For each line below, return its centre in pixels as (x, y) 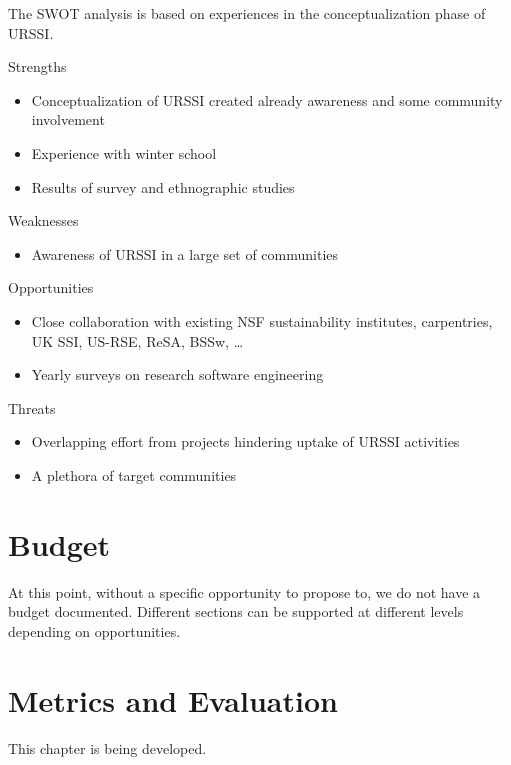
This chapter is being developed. (107, 747)
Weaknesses (43, 220)
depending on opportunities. (94, 630)
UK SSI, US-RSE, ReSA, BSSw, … (137, 340)
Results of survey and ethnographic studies (163, 186)
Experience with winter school (124, 152)
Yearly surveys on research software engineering (177, 374)
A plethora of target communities (134, 474)
